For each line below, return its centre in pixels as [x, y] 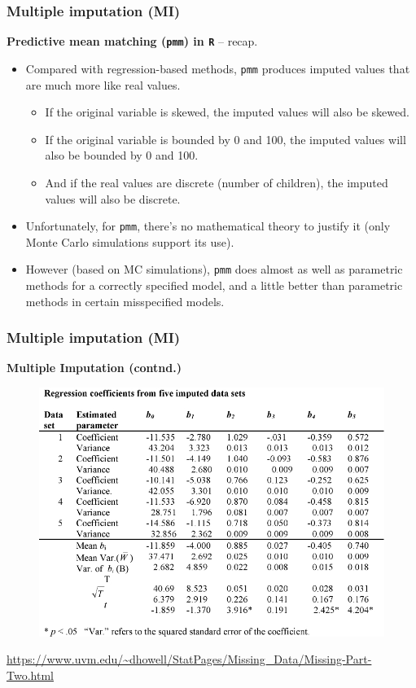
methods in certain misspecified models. [125, 301]
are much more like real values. [103, 84]
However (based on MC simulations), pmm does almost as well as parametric [214, 269]
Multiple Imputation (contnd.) [94, 368]
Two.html [30, 675]
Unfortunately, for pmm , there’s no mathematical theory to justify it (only [208, 226]
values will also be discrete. [113, 198]
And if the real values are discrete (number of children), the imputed [217, 182]
